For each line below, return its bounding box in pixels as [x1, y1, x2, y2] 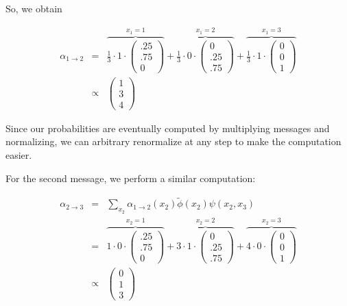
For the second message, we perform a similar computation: [5, 170, 256, 185]
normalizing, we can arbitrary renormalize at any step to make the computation [5, 134, 342, 149]
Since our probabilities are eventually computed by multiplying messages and [5, 120, 330, 135]
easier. [5, 148, 32, 162]
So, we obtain [5, 1, 62, 15]
